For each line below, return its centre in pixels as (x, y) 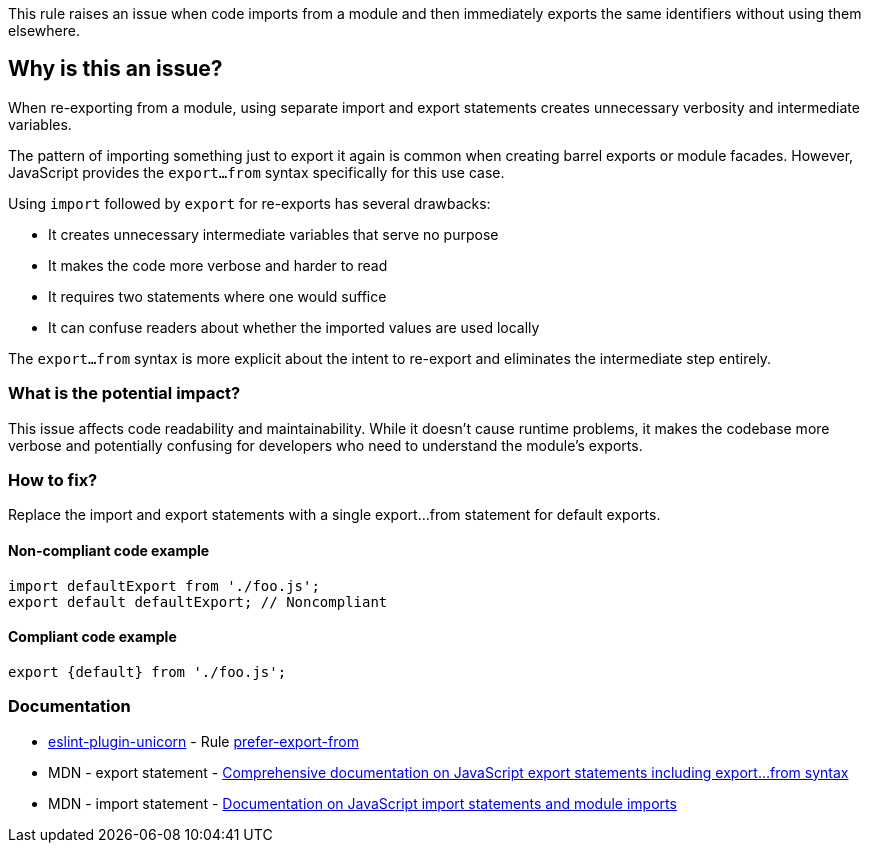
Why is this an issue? (115, 69)
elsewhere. (44, 30)
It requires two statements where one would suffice (217, 296)
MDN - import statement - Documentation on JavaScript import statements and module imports (362, 803)
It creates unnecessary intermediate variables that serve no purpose (273, 234)
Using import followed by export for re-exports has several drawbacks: (249, 203)
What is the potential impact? (124, 393)
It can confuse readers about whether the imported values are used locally (294, 327)
